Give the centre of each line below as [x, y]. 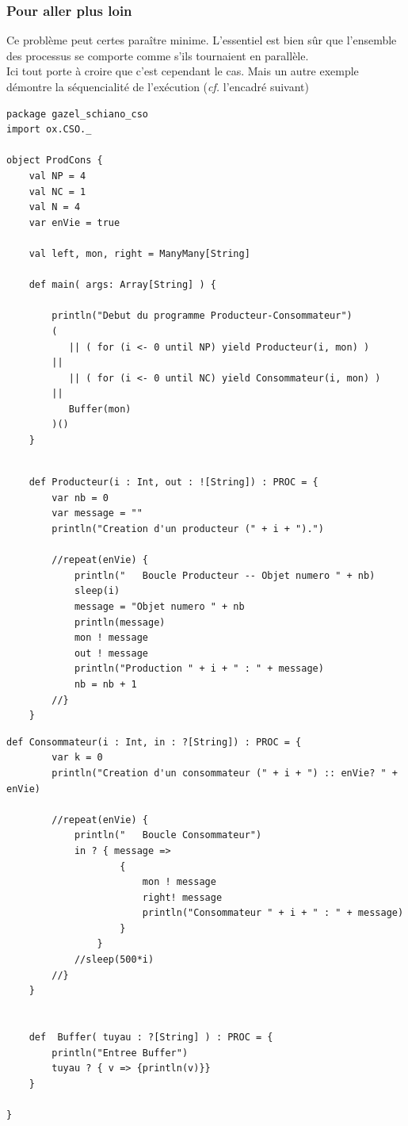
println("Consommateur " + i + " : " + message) [273, 913]
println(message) [120, 622]
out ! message [111, 653]
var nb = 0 [80, 498]
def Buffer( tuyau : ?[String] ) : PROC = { [151, 1038]
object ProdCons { [55, 161]
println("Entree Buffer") [120, 1053]
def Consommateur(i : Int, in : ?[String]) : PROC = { [154, 742]
